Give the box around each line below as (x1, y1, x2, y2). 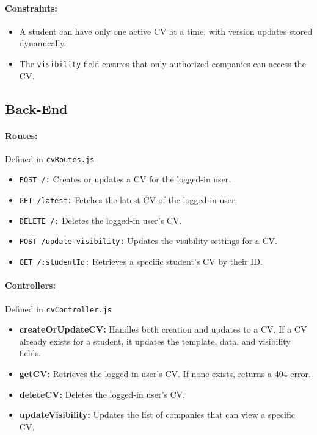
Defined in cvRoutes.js (5, 152, 95, 165)
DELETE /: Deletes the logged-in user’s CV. (19, 214, 182, 226)
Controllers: (5, 279, 56, 292)
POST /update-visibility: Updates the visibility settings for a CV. (19, 234, 278, 247)
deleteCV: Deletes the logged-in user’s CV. (19, 387, 185, 400)
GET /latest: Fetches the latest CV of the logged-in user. (19, 193, 238, 206)
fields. (19, 347, 41, 359)
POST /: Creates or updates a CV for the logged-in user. (19, 173, 231, 185)
